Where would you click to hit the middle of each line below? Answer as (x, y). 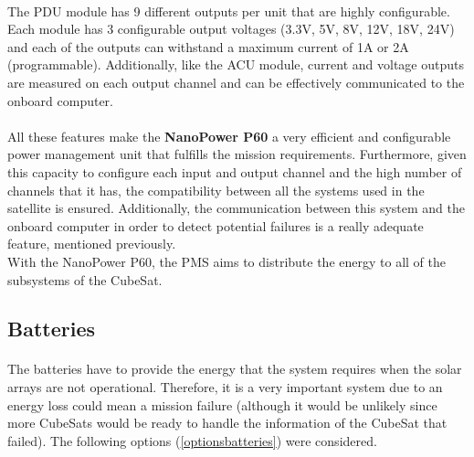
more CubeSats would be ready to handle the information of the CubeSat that (227, 423)
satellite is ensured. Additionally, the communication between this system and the (236, 208)
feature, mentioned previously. (92, 244)
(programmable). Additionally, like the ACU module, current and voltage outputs (236, 64)
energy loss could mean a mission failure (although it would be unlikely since (222, 404)
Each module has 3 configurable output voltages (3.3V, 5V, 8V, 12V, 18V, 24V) (231, 29)
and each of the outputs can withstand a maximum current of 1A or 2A (208, 46)
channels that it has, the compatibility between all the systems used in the (216, 190)
